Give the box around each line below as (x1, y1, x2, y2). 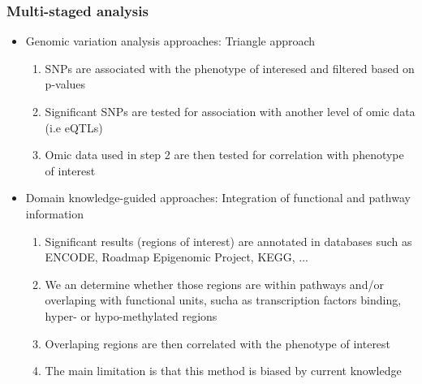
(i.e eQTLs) (45, 119, 103, 136)
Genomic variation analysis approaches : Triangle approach (25, 32, 316, 50)
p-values (45, 76, 86, 93)
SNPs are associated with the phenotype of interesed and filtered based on (45, 59, 415, 76)
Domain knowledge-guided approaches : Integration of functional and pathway (25, 189, 411, 206)
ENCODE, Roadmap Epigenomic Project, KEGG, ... (45, 248, 309, 265)
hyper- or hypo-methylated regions (45, 307, 217, 324)
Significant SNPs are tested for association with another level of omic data (45, 103, 416, 119)
